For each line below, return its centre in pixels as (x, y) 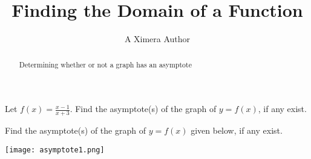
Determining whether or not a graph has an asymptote (105, 64)
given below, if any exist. (237, 130)
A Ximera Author (157, 39)
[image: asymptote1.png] (55, 150)
